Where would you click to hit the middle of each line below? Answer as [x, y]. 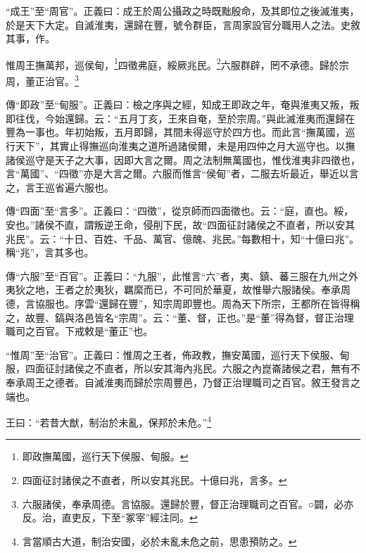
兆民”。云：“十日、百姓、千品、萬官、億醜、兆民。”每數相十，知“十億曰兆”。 [183, 238]
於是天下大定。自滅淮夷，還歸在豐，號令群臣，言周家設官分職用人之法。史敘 [183, 24]
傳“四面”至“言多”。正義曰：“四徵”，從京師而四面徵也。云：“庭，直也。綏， [180, 211]
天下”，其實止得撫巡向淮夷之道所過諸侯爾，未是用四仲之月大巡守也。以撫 [185, 146]
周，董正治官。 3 [42, 80]
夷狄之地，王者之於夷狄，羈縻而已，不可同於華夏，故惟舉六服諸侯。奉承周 [178, 290]
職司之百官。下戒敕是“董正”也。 [80, 331]
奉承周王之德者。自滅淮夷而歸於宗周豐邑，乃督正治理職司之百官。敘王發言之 [183, 382]
